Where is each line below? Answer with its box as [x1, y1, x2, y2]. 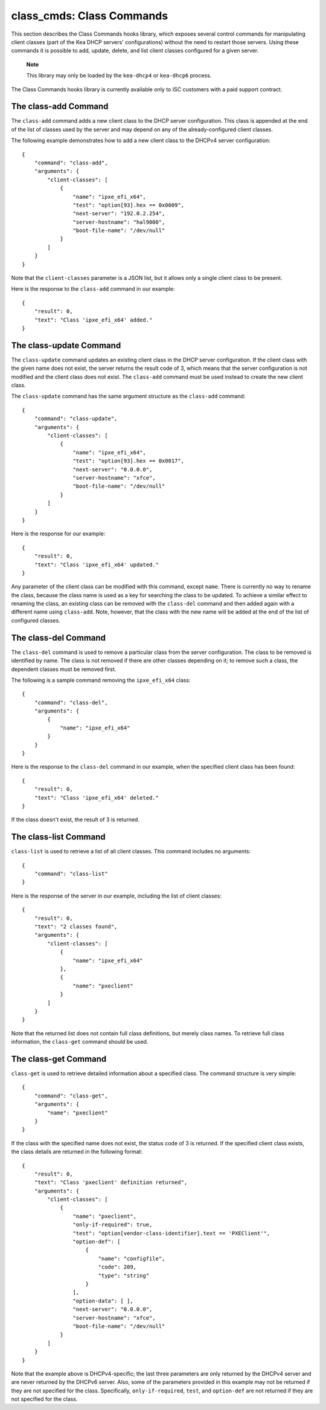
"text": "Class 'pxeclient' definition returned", [34, 1179, 188, 1186]
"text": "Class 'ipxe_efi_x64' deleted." [34, 794, 159, 801]
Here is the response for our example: [11, 530, 106, 537]
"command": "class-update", [34, 415, 118, 422]
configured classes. [11, 616, 60, 624]
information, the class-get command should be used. [11, 1038, 149, 1046]
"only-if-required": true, [72, 1221, 153, 1228]
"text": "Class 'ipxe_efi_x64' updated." [34, 561, 159, 568]
